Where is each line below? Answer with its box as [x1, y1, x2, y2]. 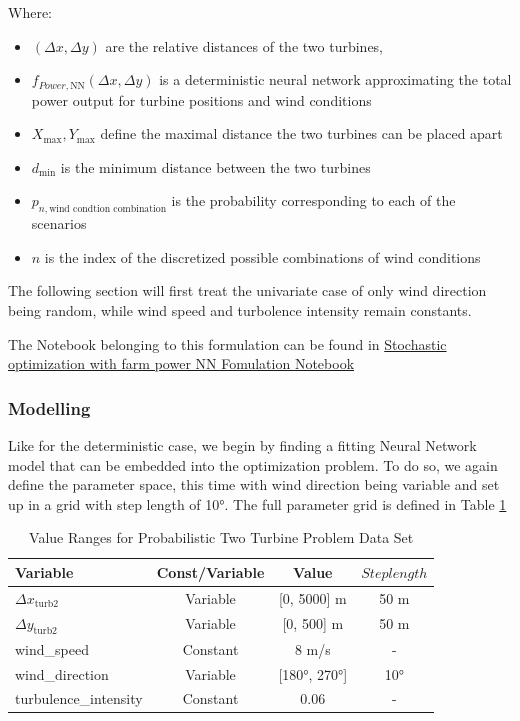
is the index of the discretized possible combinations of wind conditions [44, 246, 481, 267]
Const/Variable [156, 561, 265, 582]
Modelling [8, 395, 91, 420]
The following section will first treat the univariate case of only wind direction [8, 280, 487, 301]
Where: [8, 2, 52, 22]
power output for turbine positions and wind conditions [31, 89, 372, 110]
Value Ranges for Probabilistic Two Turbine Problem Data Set [29, 527, 414, 548]
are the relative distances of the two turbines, [105, 35, 384, 56]
